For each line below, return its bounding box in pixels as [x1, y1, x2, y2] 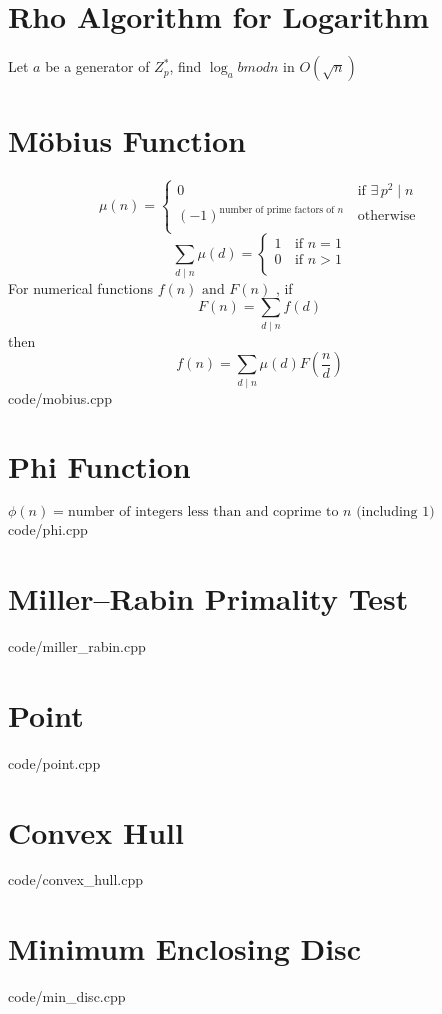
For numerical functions [8, 277, 154, 298]
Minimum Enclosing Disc [8, 928, 362, 969]
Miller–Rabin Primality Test [8, 578, 409, 619]
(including [356, 505, 418, 520]
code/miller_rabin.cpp [8, 636, 146, 657]
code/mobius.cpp [8, 387, 112, 408]
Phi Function [8, 446, 191, 487]
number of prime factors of [219, 204, 335, 215]
